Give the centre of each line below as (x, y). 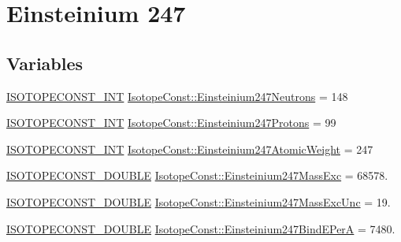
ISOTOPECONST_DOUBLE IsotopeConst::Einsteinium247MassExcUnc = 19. (199, 201)
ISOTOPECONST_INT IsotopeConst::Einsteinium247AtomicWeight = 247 (190, 149)
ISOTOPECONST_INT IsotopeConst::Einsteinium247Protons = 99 (171, 123)
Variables (45, 63)
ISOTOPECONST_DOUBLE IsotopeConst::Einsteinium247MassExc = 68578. (197, 175)
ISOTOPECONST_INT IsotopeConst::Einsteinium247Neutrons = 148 (177, 96)
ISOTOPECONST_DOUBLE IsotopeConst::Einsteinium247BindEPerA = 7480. (201, 228)
